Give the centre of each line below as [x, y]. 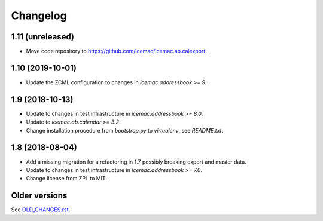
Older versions [39, 196]
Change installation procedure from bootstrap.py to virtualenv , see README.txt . [125, 130]
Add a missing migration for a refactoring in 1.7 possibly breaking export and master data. [136, 162]
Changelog [39, 16]
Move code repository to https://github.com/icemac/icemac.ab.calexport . [117, 51]
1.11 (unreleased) [43, 37]
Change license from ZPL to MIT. [67, 179]
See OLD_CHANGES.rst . [41, 210]
